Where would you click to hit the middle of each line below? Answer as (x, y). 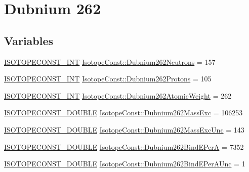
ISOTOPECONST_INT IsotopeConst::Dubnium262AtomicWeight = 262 (118, 95)
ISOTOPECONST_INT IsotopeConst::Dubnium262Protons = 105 (108, 79)
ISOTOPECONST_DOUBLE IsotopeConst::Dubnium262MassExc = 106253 (123, 113)
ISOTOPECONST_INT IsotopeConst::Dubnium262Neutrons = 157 (110, 61)
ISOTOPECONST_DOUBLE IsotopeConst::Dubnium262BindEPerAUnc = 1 (125, 164)
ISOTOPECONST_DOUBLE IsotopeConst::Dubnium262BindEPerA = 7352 (124, 146)
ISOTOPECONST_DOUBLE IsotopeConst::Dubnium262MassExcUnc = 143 (124, 129)
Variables (29, 40)
